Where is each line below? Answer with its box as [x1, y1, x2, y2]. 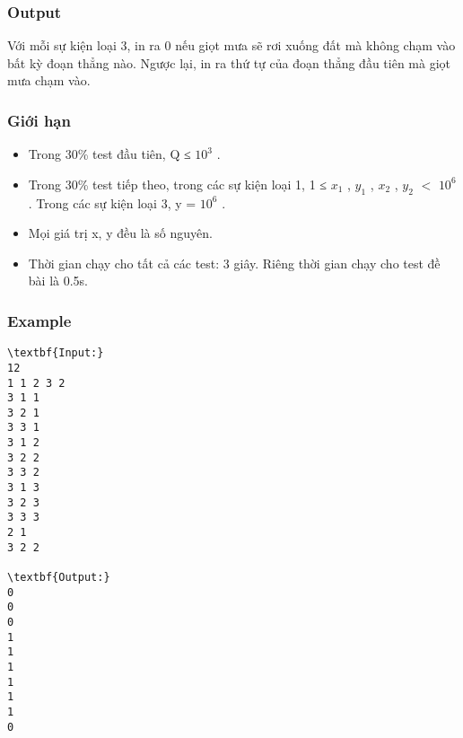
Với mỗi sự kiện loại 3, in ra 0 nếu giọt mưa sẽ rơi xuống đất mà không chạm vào [7, 36, 456, 55]
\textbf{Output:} [7, 571, 110, 584]
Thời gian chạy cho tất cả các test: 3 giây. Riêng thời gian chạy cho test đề [28, 253, 441, 272]
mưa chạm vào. [7, 71, 91, 90]
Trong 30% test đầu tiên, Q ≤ [28, 145, 191, 163]
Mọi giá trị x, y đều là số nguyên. [28, 224, 213, 242]
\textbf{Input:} [7, 347, 104, 360]
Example [7, 309, 72, 331]
